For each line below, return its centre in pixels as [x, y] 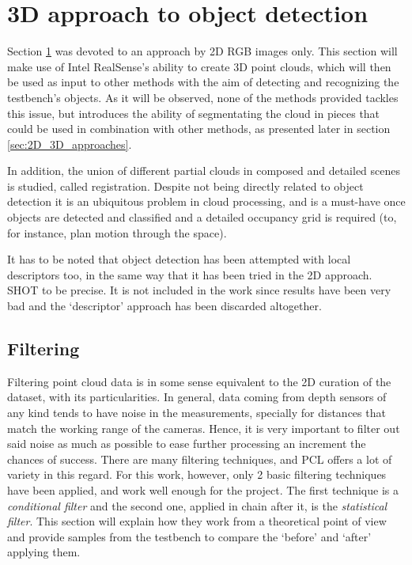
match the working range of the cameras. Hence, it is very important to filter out [204, 428]
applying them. [44, 552]
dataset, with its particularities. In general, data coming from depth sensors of [197, 397]
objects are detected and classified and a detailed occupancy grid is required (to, [202, 217]
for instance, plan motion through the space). [117, 232]
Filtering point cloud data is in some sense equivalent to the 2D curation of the [199, 381]
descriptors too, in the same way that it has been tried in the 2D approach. [190, 274]
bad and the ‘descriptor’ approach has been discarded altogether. [164, 306]
